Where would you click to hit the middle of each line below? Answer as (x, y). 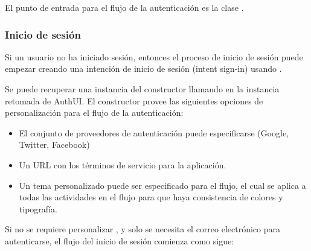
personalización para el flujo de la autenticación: (94, 113)
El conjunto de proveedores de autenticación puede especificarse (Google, (154, 132)
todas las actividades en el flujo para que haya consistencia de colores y (151, 197)
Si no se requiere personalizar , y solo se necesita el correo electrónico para (143, 229)
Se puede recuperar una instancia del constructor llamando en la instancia (142, 89)
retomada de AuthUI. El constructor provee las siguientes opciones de (134, 100)
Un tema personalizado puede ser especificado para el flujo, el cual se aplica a (162, 185)
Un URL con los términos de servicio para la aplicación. (123, 164)
